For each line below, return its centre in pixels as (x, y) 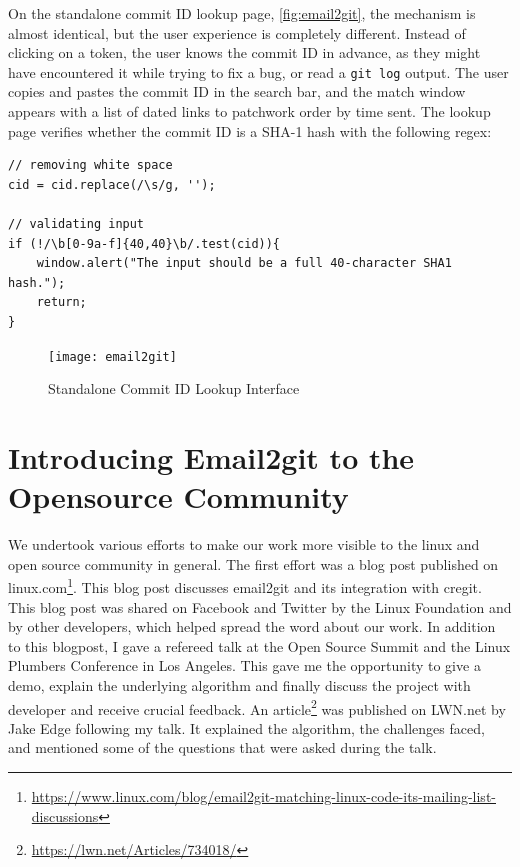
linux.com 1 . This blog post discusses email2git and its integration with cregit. (245, 585)
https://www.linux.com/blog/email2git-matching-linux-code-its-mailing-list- (263, 795)
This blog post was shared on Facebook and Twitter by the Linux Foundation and (260, 606)
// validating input (76, 224)
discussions (65, 815)
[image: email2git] (112, 356)
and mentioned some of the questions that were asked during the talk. (222, 747)
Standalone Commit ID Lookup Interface (174, 388)
